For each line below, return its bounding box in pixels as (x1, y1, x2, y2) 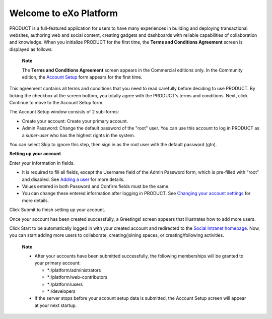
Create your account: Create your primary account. (22, 118, 128, 124)
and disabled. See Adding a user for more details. (22, 176, 125, 182)
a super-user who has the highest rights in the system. (22, 132, 135, 138)
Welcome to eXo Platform (9, 8, 118, 19)
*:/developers (47, 288, 76, 294)
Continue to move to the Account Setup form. (9, 100, 104, 106)
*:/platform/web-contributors (47, 274, 108, 280)
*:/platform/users (47, 281, 83, 287)
